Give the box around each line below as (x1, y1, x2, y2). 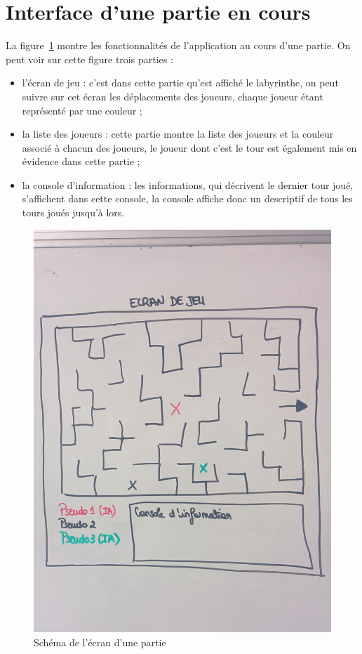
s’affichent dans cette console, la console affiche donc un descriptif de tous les (22, 191, 353, 206)
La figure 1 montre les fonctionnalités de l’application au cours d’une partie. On (6, 38, 351, 53)
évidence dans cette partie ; (22, 154, 140, 169)
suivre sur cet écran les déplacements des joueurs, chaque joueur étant (22, 89, 323, 103)
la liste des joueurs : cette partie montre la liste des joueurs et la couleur (22, 126, 334, 141)
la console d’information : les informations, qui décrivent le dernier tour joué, (22, 177, 354, 192)
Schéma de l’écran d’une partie (34, 634, 166, 649)
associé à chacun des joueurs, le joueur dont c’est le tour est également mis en (22, 140, 357, 155)
